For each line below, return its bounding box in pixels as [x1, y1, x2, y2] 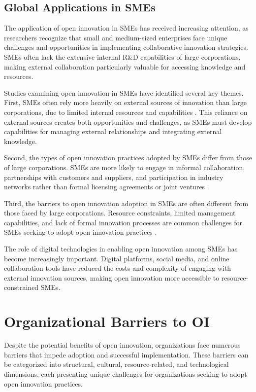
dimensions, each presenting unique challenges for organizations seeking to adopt [4, 368, 247, 379]
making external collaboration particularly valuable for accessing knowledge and [4, 61, 246, 71]
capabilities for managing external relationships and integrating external [4, 126, 222, 137]
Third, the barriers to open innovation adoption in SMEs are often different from [4, 198, 249, 208]
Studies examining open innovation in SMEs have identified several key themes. [4, 87, 244, 98]
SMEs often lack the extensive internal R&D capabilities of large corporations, [4, 51, 241, 62]
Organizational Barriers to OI [4, 311, 210, 331]
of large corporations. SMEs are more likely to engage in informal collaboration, [4, 162, 245, 172]
